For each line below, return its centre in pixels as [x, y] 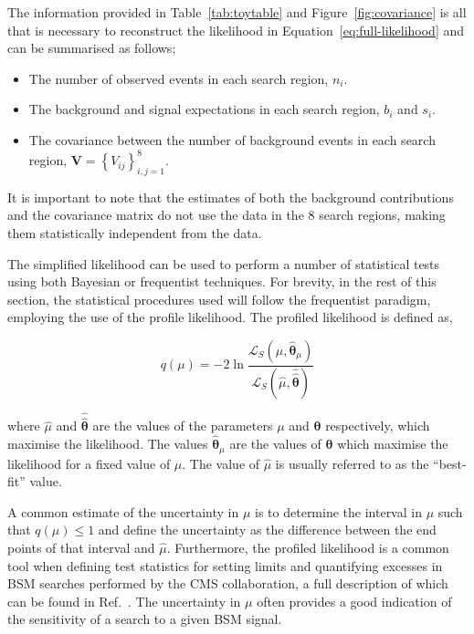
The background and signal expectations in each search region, [204, 109]
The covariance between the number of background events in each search [232, 139]
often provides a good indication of [354, 601]
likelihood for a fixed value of [89, 463]
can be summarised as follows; [92, 48]
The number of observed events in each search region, [179, 78]
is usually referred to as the [352, 463]
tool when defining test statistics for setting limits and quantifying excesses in [225, 565]
